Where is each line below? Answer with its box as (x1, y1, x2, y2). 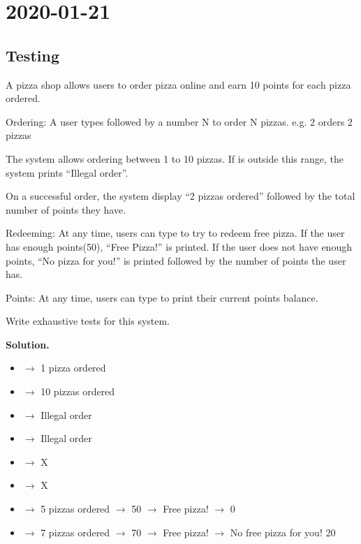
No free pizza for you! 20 (230, 524, 336, 539)
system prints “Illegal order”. (6, 165, 128, 179)
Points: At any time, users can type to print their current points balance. (6, 290, 318, 304)
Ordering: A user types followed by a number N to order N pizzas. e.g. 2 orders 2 (6, 114, 353, 128)
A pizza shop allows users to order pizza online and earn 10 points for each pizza (6, 77, 351, 91)
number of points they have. (6, 202, 126, 216)
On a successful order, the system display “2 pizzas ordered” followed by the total (6, 189, 355, 203)
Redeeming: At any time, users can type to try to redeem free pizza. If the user (6, 226, 345, 240)
